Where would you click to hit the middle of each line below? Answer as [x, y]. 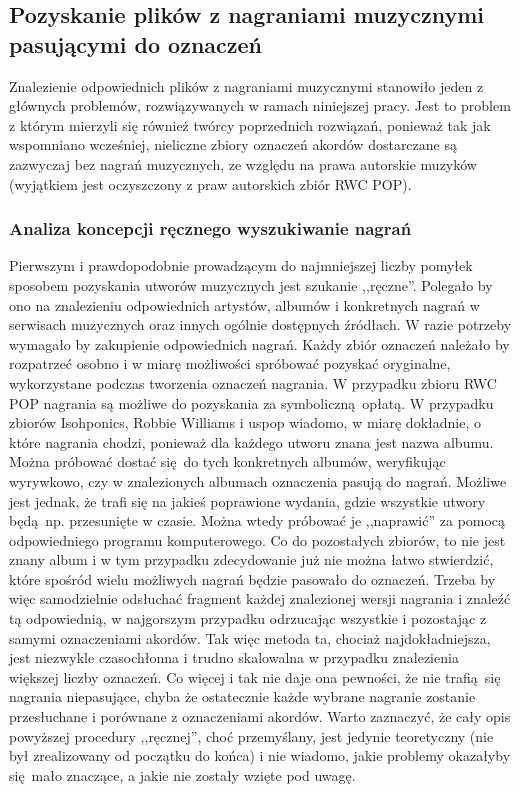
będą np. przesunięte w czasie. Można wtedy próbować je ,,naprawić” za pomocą [257, 520]
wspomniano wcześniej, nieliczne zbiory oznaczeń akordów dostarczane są [233, 144]
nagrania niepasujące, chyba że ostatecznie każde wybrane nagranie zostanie [242, 696]
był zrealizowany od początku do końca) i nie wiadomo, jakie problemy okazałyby [260, 755]
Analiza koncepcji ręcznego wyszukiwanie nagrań [210, 228]
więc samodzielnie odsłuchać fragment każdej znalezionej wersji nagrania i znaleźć [260, 598]
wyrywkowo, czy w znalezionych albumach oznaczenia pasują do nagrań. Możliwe [258, 480]
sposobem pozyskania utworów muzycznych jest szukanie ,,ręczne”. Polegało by [251, 284]
